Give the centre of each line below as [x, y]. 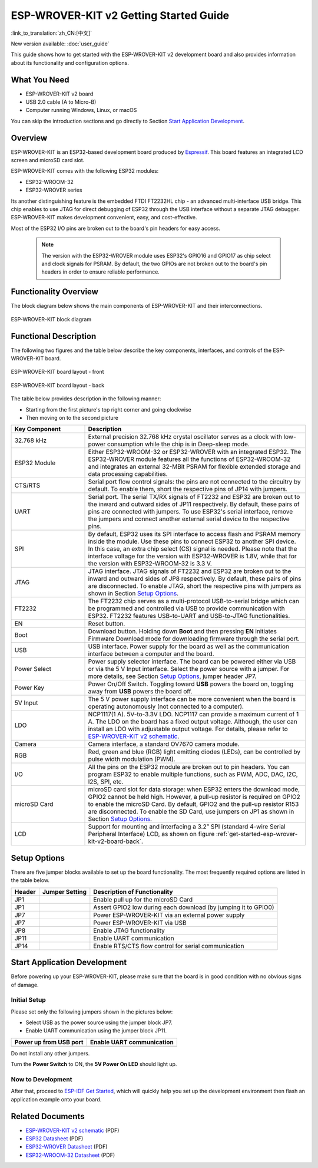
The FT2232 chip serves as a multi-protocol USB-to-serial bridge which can [194, 601]
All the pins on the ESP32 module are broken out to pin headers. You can [189, 767]
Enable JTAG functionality [129, 930]
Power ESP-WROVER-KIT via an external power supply [169, 915]
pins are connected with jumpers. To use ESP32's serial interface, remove [191, 512]
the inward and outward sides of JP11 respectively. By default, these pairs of [194, 504]
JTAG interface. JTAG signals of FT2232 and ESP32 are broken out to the [190, 571]
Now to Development [42, 1079]
